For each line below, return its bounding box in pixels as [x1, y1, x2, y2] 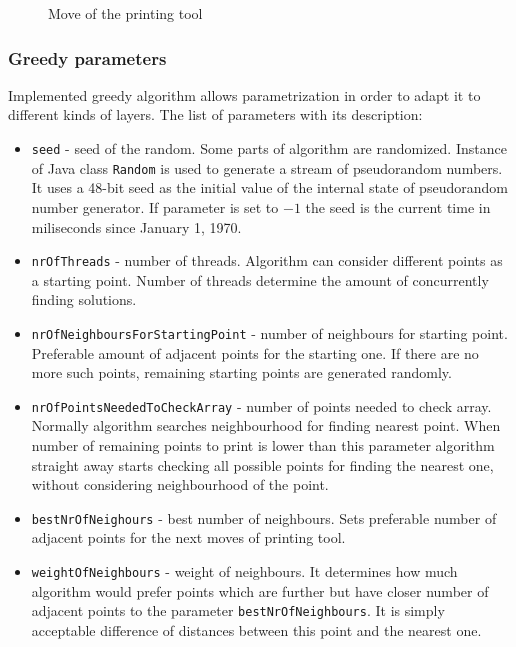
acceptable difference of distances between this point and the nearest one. [31, 619, 482, 640]
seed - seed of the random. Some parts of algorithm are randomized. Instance [31, 138, 507, 158]
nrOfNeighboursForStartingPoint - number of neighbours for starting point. [31, 322, 508, 343]
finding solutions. [31, 289, 137, 310]
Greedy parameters [8, 45, 167, 70]
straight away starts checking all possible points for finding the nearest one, [31, 454, 494, 475]
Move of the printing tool [48, 3, 203, 23]
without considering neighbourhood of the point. [31, 474, 329, 495]
